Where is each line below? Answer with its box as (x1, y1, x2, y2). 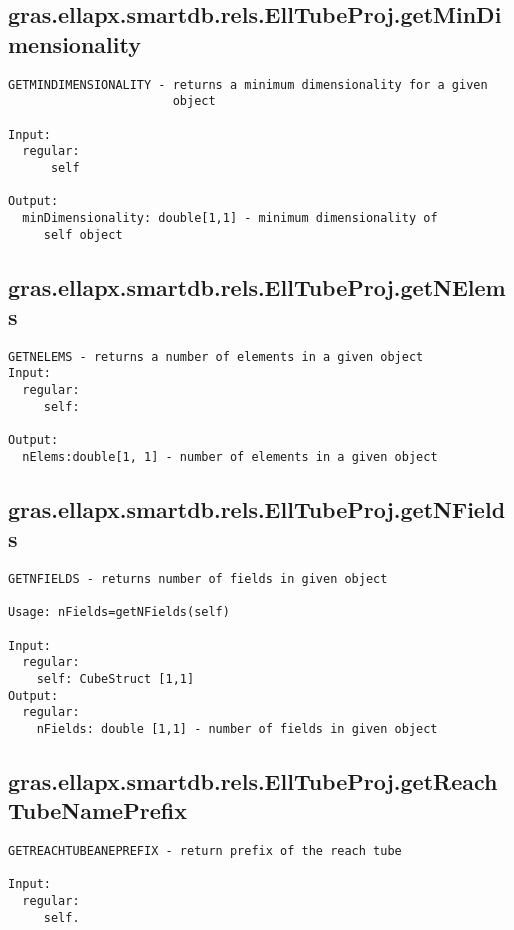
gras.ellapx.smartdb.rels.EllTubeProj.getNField (8, 493, 506, 524)
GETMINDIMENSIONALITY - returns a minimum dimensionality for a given (8, 77, 488, 92)
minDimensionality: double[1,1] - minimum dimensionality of (22, 210, 438, 225)
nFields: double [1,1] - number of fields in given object (36, 721, 438, 736)
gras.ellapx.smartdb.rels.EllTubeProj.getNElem (8, 271, 506, 302)
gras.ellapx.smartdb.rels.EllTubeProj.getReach (8, 765, 498, 796)
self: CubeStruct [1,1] (36, 671, 195, 686)
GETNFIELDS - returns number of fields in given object (8, 571, 388, 586)
